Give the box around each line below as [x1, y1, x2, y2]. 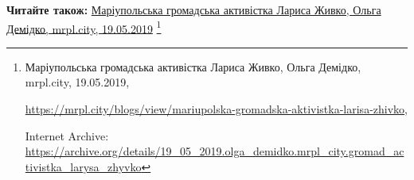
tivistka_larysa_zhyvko [25, 158, 142, 174]
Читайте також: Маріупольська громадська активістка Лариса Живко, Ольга [6, 2, 381, 17]
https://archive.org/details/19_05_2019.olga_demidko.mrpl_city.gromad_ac [25, 143, 404, 159]
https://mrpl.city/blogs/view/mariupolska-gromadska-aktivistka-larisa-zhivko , [25, 101, 408, 117]
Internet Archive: [25, 127, 109, 144]
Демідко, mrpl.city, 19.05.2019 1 [6, 17, 162, 36]
